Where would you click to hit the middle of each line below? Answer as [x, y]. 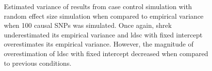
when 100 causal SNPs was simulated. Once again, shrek [88, 25]
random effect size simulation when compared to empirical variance [104, 16]
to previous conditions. [38, 63]
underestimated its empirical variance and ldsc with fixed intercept [103, 34]
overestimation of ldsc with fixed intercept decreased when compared [106, 53]
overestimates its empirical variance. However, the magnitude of [99, 44]
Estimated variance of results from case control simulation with [98, 6]
